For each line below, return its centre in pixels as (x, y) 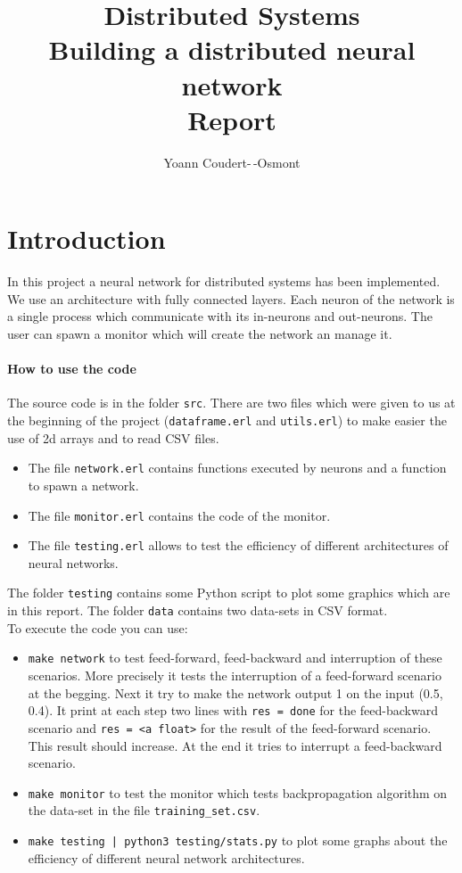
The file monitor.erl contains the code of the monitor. (179, 515)
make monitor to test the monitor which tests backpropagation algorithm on (238, 792)
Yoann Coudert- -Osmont (232, 162)
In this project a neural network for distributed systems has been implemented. (224, 281)
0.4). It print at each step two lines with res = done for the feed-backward (233, 710)
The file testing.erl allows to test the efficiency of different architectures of (238, 545)
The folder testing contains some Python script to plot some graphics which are (229, 593)
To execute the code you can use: (98, 627)
